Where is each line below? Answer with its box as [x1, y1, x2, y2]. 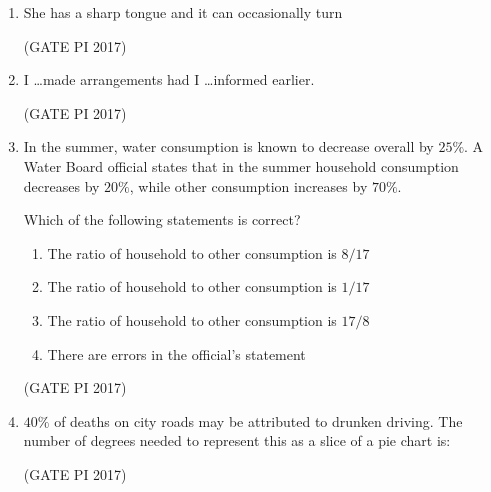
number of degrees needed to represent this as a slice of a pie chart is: [23, 430, 451, 451]
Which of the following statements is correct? [23, 209, 301, 230]
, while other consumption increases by [129, 175, 368, 196]
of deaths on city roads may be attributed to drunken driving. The [54, 410, 463, 431]
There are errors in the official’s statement [47, 343, 306, 364]
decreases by [23, 175, 100, 196]
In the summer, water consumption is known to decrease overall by [23, 136, 434, 157]
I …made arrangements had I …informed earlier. [23, 69, 315, 90]
